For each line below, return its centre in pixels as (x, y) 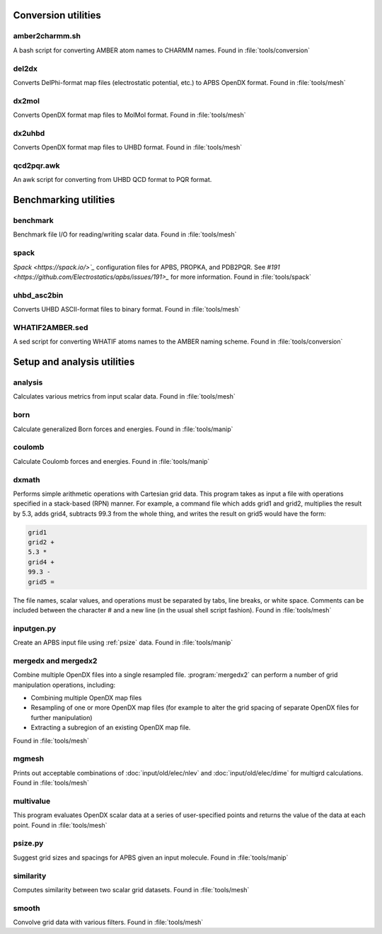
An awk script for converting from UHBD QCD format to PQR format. (112, 180)
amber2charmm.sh (47, 36)
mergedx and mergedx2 (55, 661)
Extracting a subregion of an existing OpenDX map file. (111, 728)
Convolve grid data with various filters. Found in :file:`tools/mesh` (108, 922)
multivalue (32, 801)
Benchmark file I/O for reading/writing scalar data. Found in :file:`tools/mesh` (125, 234)
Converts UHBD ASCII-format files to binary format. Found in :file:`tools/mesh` (127, 309)
